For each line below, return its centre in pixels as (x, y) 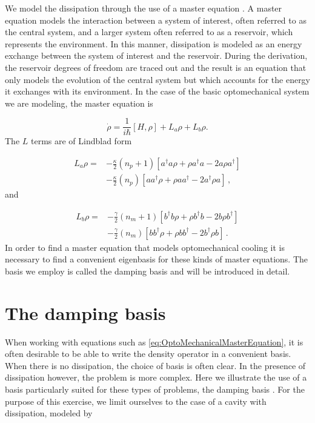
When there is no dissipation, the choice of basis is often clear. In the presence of (155, 365)
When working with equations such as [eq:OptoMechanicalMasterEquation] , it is (154, 341)
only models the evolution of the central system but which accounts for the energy (158, 79)
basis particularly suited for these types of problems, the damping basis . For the (155, 389)
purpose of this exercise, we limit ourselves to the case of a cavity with (136, 401)
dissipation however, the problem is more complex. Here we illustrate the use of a (156, 377)
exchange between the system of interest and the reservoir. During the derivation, (156, 55)
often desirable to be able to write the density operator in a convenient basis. (148, 354)
